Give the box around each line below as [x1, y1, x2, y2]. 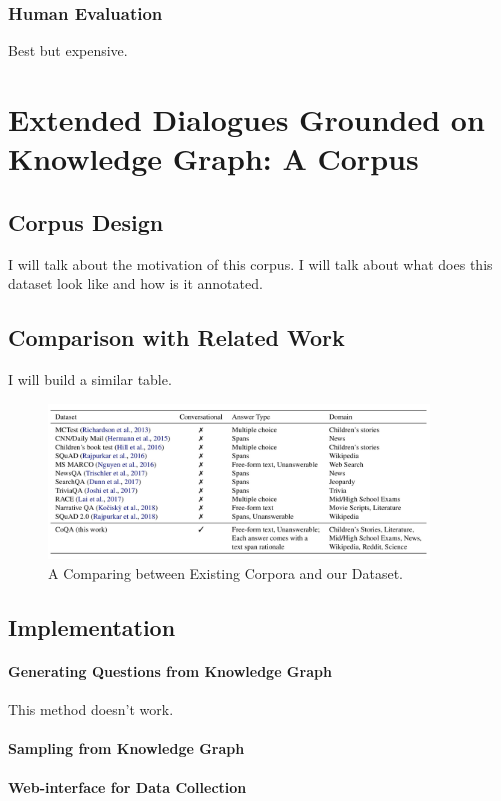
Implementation [8, 611, 176, 642]
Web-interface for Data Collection [8, 777, 247, 798]
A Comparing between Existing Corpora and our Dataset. [48, 562, 403, 583]
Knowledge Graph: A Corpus [8, 138, 419, 179]
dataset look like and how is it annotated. [8, 273, 263, 294]
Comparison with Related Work [8, 322, 345, 353]
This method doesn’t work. [8, 699, 174, 720]
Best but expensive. [8, 40, 128, 61]
